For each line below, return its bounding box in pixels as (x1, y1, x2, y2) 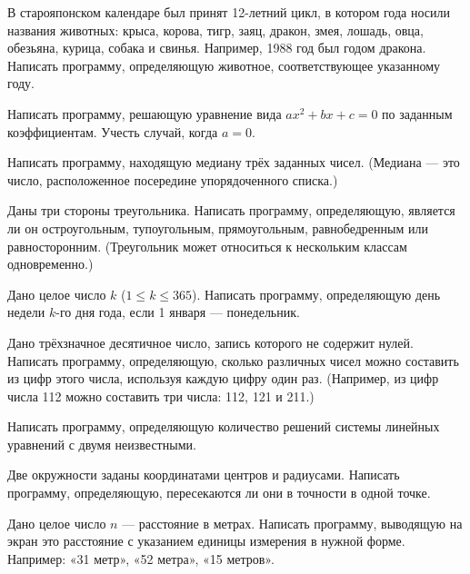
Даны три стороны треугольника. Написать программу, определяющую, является (7, 201, 455, 220)
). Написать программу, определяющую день (192, 284, 441, 303)
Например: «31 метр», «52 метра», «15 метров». (7, 549, 275, 568)
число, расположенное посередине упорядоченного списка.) (7, 170, 338, 189)
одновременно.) (7, 254, 94, 273)
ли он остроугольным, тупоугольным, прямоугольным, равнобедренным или (7, 218, 428, 237)
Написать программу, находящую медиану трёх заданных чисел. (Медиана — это (7, 153, 460, 172)
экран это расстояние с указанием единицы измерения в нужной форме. (7, 531, 405, 550)
